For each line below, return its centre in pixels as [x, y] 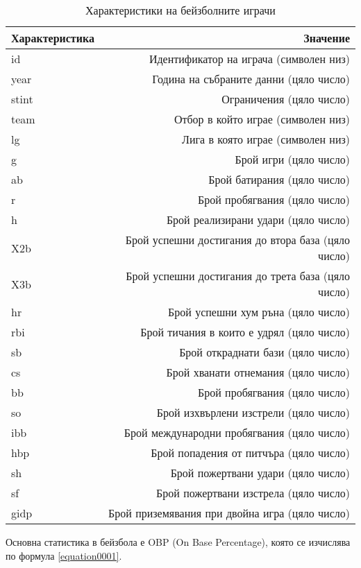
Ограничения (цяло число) [286, 99]
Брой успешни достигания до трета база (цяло [238, 276]
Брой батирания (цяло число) [279, 179]
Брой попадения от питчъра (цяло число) [250, 453]
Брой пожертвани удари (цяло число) [260, 473]
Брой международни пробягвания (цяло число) [237, 432]
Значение [327, 38]
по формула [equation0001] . [64, 555]
